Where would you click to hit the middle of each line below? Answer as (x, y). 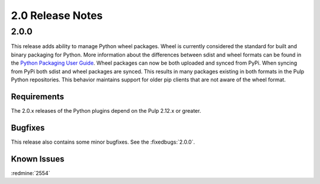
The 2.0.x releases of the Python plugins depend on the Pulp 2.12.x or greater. (106, 110)
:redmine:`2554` (31, 173)
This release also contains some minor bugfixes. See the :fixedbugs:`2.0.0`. (103, 142)
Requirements (38, 96)
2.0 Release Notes (57, 15)
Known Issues (38, 159)
